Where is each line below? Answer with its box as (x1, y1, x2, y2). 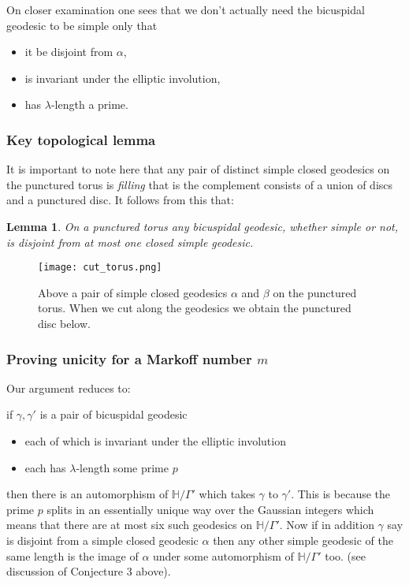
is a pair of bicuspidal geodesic (39, 406, 188, 423)
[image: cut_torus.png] (38, 262, 162, 274)
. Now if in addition (279, 516, 374, 533)
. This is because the (291, 486, 391, 502)
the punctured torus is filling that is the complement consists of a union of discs (6, 176, 393, 192)
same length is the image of (6, 547, 139, 564)
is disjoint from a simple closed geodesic (6, 531, 199, 548)
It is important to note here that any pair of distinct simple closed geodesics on (6, 161, 390, 177)
